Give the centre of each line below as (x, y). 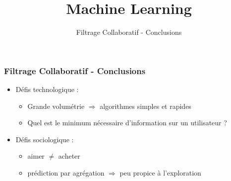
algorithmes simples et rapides (145, 106)
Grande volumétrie (56, 106)
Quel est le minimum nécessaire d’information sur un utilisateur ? (127, 123)
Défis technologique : (47, 89)
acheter (69, 156)
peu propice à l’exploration (160, 172)
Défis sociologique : (45, 139)
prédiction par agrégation (66, 172)
